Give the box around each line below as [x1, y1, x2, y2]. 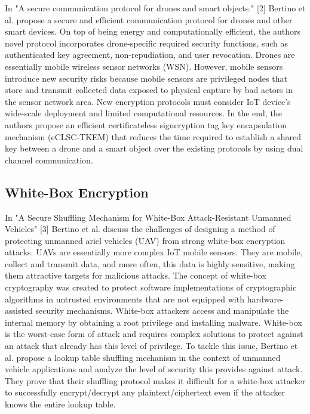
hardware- [247, 292, 284, 305]
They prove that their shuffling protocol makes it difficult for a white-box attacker [5, 374, 306, 387]
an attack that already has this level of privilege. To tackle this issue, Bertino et [5, 339, 298, 352]
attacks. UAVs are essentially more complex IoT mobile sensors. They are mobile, [5, 246, 303, 258]
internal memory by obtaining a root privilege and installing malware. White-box [5, 316, 302, 328]
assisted [5, 304, 33, 317]
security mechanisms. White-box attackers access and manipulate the [35, 304, 289, 317]
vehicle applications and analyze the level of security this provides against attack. [5, 363, 303, 375]
